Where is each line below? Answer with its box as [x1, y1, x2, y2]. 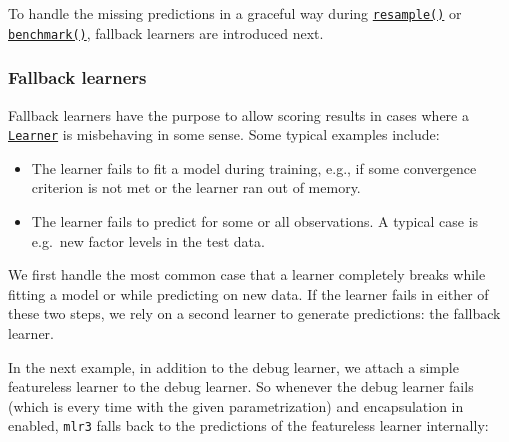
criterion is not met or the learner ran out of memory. [31, 177, 361, 198]
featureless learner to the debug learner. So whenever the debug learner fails [8, 376, 474, 397]
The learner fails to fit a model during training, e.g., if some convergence [31, 157, 477, 178]
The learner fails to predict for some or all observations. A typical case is [31, 210, 479, 231]
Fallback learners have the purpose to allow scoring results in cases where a [8, 104, 469, 125]
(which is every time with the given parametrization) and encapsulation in [8, 395, 464, 416]
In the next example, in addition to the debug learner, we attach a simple [8, 356, 459, 377]
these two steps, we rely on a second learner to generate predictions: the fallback [8, 303, 501, 324]
